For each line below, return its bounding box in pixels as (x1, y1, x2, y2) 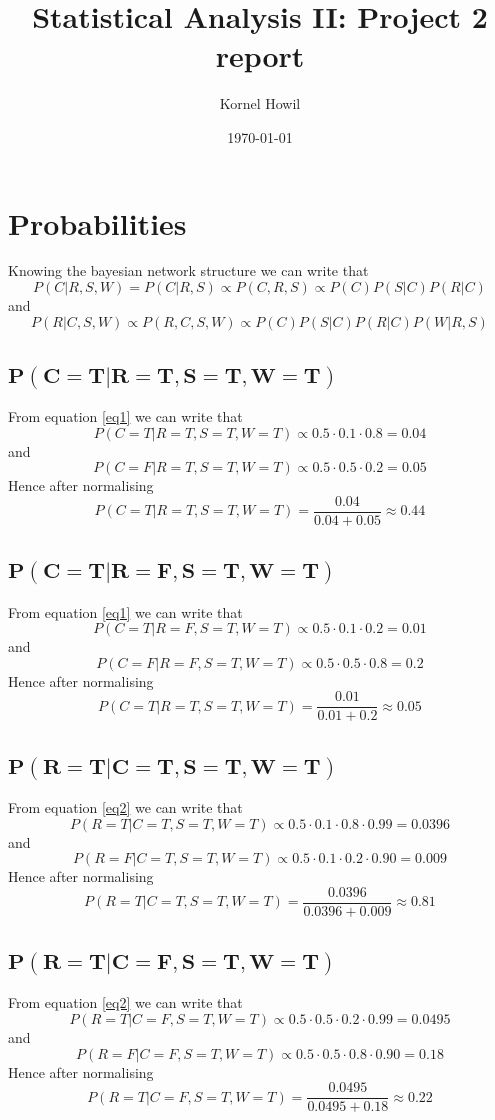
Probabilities (8, 202, 187, 243)
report (215, 35, 305, 76)
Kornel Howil (219, 93, 301, 114)
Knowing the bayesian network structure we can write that (8, 260, 369, 281)
